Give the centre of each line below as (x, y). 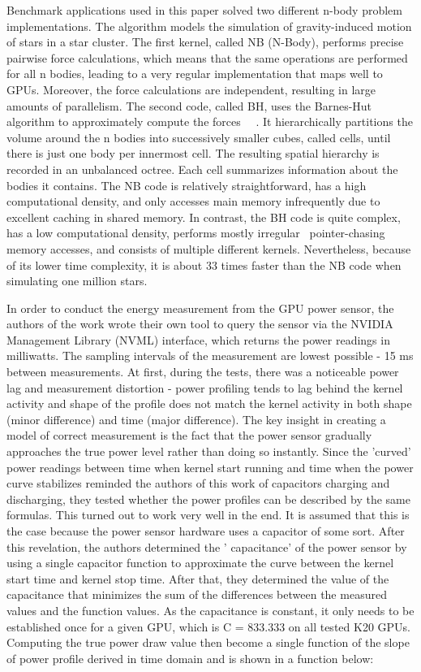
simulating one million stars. (77, 281)
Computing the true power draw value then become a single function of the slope (208, 642)
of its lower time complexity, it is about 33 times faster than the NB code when (204, 264)
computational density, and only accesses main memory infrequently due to (193, 201)
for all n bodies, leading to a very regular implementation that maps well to (195, 74)
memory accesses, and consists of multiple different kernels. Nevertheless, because (209, 248)
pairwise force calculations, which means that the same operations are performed (207, 57)
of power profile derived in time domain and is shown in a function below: (190, 658)
